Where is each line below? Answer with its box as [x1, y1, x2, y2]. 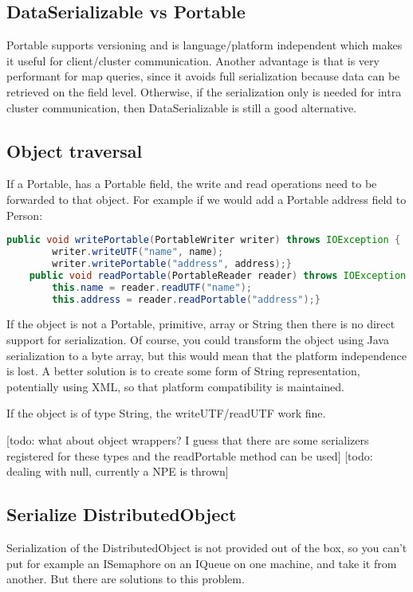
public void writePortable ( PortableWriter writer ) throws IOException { [6, 234, 401, 246]
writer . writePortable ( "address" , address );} [52, 257, 293, 269]
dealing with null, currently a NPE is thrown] [6, 463, 229, 480]
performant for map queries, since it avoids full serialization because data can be [6, 68, 400, 84]
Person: [6, 206, 43, 223]
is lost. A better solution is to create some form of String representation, [6, 363, 360, 379]
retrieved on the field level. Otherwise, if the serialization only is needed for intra [6, 83, 402, 100]
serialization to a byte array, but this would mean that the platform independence [6, 347, 407, 363]
